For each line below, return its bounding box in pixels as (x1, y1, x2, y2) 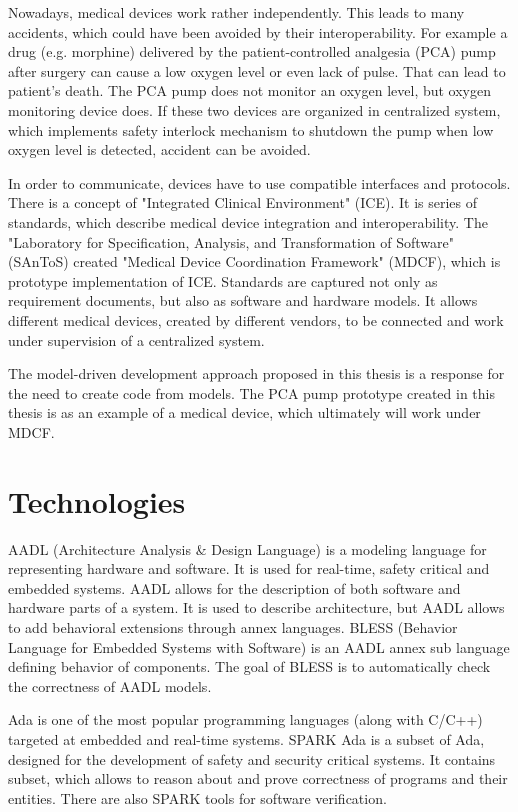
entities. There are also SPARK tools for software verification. (8, 787, 387, 808)
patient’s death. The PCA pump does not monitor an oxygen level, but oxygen (8, 80, 492, 101)
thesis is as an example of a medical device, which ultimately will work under (8, 402, 481, 423)
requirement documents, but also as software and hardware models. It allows (8, 290, 478, 311)
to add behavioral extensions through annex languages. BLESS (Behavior (8, 616, 458, 637)
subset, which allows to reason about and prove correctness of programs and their (8, 768, 508, 789)
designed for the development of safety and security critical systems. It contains (8, 748, 496, 769)
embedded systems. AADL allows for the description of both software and (8, 577, 461, 598)
